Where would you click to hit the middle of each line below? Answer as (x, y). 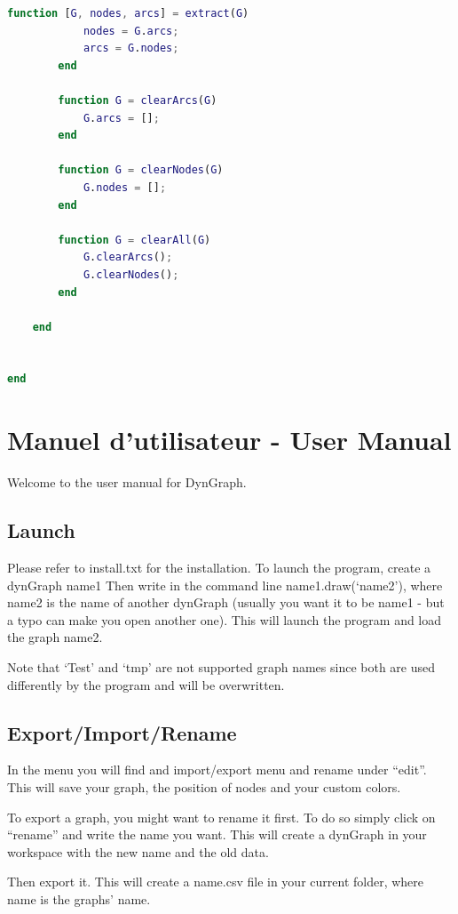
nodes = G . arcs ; (131, 31)
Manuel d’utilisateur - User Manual (229, 440)
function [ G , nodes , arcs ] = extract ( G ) (128, 13)
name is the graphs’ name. (79, 898)
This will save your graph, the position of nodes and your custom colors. (204, 786)
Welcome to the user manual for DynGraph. (127, 482)
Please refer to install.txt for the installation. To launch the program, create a (219, 567)
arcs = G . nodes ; (131, 48)
